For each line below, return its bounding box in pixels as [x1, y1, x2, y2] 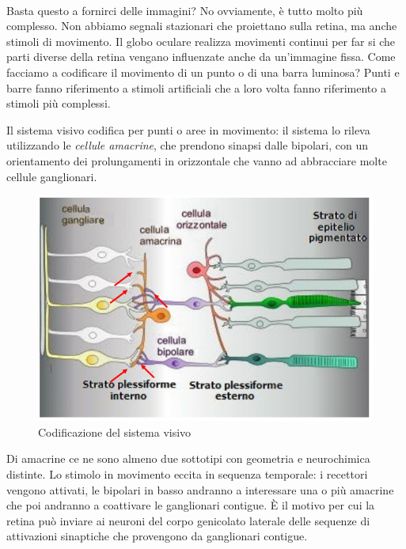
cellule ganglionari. [6, 168, 97, 184]
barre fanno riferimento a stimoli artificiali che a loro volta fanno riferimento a [6, 79, 386, 96]
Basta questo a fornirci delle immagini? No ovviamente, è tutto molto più [6, 2, 363, 18]
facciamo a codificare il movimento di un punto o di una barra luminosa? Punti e [6, 63, 400, 80]
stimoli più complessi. [6, 95, 111, 112]
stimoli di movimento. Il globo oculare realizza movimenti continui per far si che [6, 32, 396, 49]
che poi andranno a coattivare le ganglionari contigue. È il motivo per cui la [6, 497, 375, 513]
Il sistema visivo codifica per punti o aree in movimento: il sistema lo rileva [6, 121, 370, 138]
